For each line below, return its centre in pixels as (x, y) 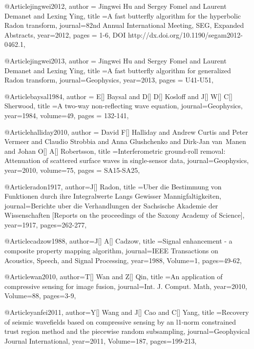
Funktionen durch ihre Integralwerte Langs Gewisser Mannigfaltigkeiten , (113, 196)
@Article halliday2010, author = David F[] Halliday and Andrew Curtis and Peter (126, 132)
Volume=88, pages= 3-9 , (40, 296)
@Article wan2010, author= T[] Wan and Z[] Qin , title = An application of (114, 277)
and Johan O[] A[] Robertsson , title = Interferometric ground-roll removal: (115, 151)
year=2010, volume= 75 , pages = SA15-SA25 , (72, 170)
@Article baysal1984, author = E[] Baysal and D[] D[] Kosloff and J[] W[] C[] (118, 96)
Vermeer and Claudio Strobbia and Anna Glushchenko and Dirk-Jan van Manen (125, 141)
